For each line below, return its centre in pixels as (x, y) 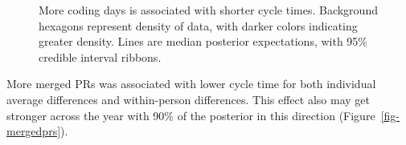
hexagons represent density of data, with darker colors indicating (198, 25)
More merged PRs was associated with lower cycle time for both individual (191, 84)
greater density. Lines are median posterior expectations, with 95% (203, 41)
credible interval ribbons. (100, 56)
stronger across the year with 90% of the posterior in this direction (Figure (191, 115)
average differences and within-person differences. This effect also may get (188, 99)
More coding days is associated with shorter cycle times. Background (208, 10)
